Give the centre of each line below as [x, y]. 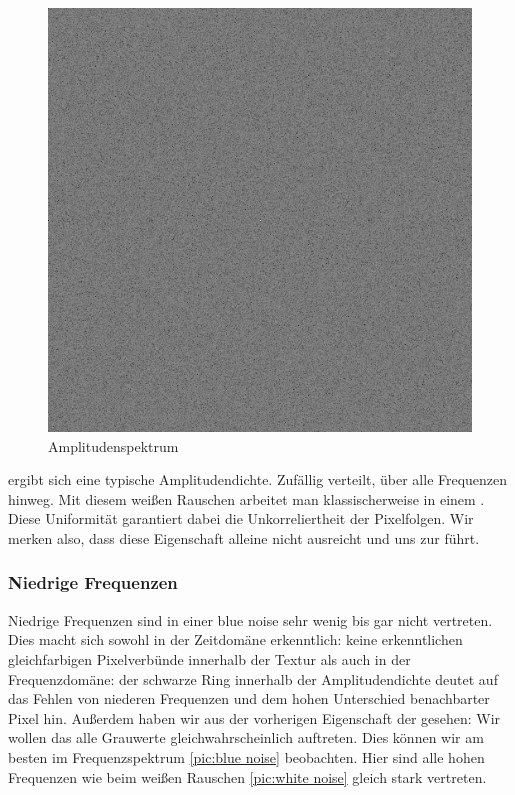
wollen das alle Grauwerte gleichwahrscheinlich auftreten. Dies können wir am [246, 737]
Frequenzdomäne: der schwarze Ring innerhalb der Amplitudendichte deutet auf [253, 678]
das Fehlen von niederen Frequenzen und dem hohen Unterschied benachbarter [249, 698]
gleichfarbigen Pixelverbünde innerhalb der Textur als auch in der [209, 658]
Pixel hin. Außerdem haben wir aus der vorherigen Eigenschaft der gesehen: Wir [254, 717]
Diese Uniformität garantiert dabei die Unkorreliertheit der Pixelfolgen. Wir [241, 518]
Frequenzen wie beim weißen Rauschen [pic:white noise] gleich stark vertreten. [247, 776]
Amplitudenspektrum [113, 445]
